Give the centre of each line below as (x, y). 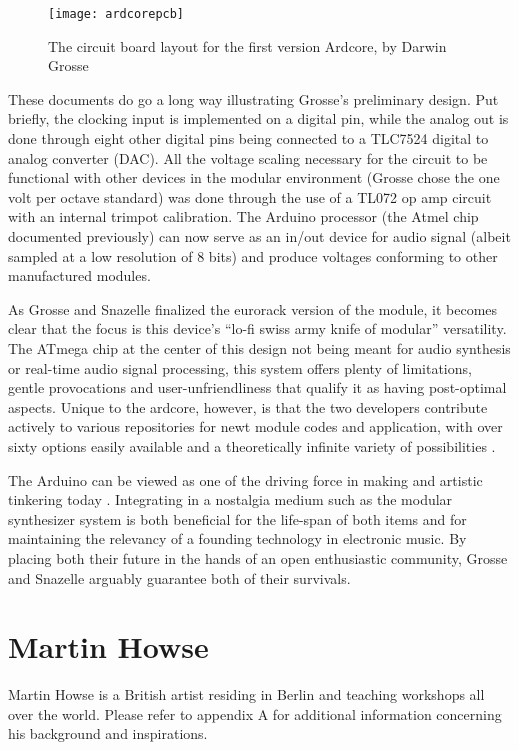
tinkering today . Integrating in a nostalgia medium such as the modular (230, 499)
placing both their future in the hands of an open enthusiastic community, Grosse (258, 557)
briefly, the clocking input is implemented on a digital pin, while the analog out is (258, 118)
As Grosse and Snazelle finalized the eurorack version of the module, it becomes (253, 308)
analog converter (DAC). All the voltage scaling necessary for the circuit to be (248, 157)
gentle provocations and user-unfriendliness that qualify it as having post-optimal (257, 387)
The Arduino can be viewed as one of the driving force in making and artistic (245, 479)
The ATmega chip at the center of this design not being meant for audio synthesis (259, 347)
